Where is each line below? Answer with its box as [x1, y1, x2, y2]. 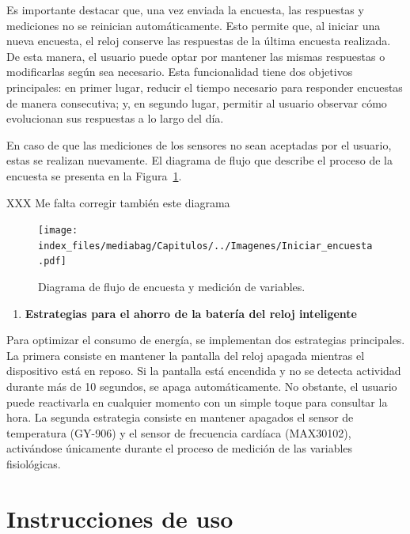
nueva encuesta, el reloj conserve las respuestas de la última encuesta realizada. [6, 32, 391, 49]
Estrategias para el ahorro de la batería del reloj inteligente [25, 305, 357, 321]
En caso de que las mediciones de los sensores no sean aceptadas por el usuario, [6, 136, 392, 153]
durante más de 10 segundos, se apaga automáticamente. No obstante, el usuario [6, 378, 397, 395]
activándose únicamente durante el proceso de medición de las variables [6, 440, 353, 456]
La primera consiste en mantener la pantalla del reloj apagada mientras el [6, 347, 365, 363]
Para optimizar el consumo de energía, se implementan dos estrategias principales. [6, 331, 405, 348]
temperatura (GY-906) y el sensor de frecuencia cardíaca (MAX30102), [6, 424, 351, 441]
